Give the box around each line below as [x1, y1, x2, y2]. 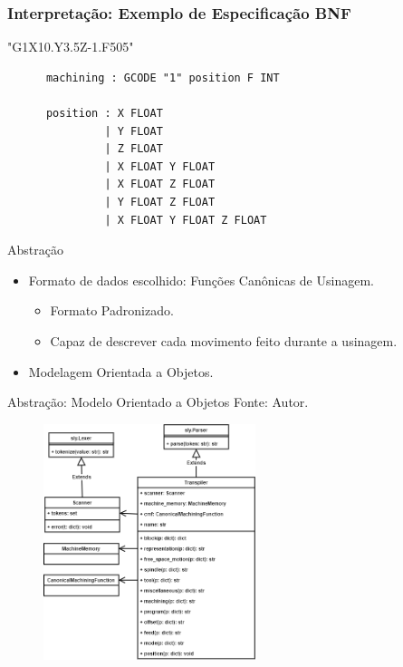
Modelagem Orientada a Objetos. [28, 362, 214, 381]
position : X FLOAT [45, 107, 163, 120]
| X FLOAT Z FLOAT [104, 178, 216, 191]
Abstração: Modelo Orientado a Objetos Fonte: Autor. [7, 392, 309, 411]
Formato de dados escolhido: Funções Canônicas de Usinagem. [28, 270, 374, 289]
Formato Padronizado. [50, 301, 174, 320]
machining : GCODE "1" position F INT [45, 71, 280, 84]
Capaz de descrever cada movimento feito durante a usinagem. [50, 331, 398, 350]
